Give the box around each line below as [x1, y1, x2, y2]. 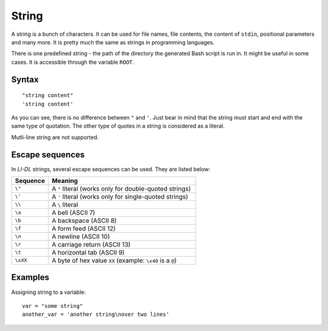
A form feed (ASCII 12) [52, 224, 116, 233]
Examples [11, 272, 50, 282]
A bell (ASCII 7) [52, 208, 95, 217]
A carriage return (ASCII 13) [52, 240, 131, 248]
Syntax [11, 74, 39, 84]
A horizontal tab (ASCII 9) [52, 248, 125, 256]
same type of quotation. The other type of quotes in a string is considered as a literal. [11, 122, 225, 130]
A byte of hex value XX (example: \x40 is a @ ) [52, 256, 177, 264]
